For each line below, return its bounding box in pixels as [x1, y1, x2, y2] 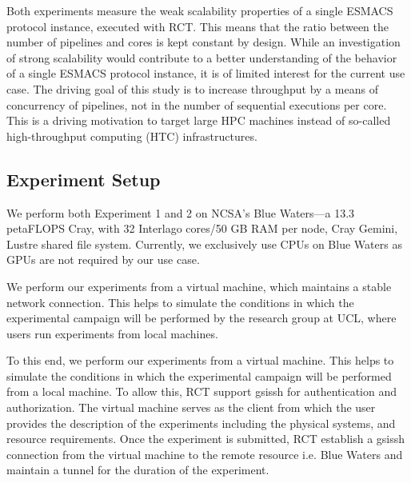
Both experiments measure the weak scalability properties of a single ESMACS [6, 2, 393, 18]
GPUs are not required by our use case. [6, 251, 200, 268]
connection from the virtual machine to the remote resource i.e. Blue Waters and [6, 445, 403, 462]
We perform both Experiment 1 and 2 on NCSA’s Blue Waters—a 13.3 [6, 204, 355, 221]
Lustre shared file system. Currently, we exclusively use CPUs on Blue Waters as [6, 235, 402, 252]
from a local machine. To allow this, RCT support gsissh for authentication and [6, 383, 397, 400]
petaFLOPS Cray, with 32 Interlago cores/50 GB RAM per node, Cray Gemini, [6, 220, 398, 237]
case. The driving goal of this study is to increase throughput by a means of [6, 80, 378, 97]
